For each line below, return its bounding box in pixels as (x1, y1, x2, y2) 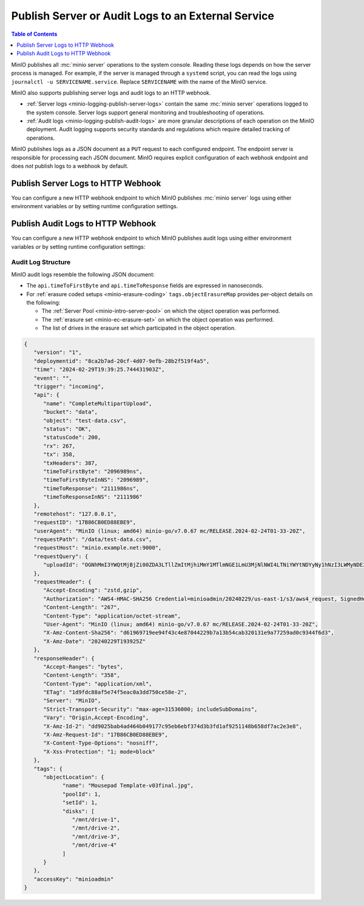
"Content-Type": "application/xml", (43, 680, 152, 687)
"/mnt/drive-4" (72, 842, 118, 849)
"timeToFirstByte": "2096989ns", (43, 468, 143, 475)
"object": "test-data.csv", (43, 417, 127, 424)
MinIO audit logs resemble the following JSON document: (11, 271, 155, 278)
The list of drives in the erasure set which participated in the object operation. (41, 325, 236, 332)
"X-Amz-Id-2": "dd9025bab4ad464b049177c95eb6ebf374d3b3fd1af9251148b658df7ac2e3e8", (43, 723, 303, 729)
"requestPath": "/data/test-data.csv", (33, 536, 152, 543)
